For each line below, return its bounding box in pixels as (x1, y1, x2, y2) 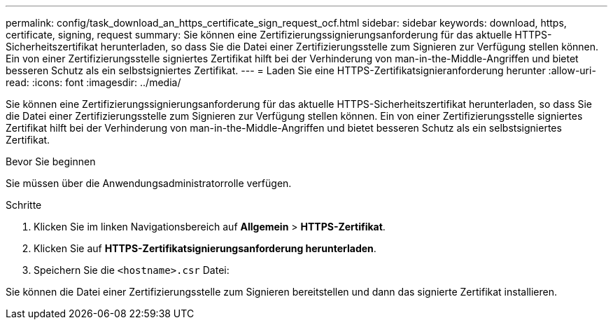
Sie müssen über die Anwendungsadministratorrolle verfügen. (6, 177, 292, 189)
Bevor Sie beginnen (6, 155, 96, 167)
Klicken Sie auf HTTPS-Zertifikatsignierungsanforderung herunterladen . (34, 242, 376, 254)
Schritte (6, 199, 42, 211)
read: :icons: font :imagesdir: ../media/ (6, 76, 181, 88)
